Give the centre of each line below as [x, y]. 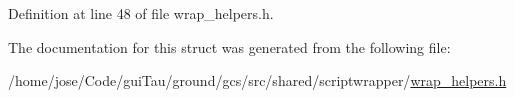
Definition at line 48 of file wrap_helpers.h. [141, 13]
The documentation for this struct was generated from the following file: [229, 46]
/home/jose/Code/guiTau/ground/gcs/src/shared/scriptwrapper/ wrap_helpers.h [257, 80]
